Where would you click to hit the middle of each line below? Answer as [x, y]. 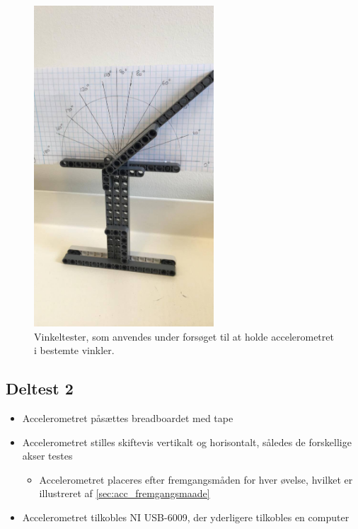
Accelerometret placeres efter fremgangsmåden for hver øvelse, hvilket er [196, 479]
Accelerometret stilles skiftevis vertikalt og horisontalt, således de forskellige [187, 442]
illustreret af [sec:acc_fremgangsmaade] [125, 493]
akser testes [47, 456]
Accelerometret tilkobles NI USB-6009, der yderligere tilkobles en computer [186, 517]
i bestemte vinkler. [74, 350]
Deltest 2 [40, 388]
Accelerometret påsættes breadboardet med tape [128, 418]
